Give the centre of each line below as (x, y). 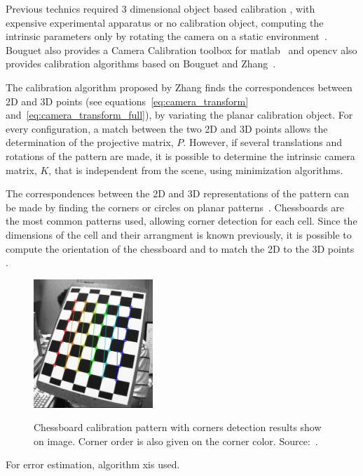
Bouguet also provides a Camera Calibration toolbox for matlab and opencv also (181, 49)
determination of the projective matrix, (90, 142)
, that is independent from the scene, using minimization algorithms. (196, 170)
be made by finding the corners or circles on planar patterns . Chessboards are (175, 207)
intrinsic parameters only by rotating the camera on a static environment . (166, 36)
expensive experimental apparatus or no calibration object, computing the (165, 22)
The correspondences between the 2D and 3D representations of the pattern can (178, 193)
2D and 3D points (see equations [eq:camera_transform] (127, 101)
